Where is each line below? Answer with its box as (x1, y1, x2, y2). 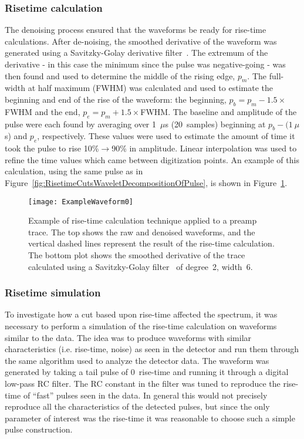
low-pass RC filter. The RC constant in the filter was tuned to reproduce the (5, 377, 281, 389)
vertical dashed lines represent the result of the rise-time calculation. (28, 237, 275, 249)
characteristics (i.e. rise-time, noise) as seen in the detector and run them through (5, 343, 299, 355)
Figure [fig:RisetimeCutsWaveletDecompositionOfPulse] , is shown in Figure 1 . (5, 176, 288, 188)
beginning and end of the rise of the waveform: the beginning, (5, 93, 227, 105)
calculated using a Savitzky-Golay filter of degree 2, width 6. (28, 260, 253, 272)
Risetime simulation (5, 285, 101, 300)
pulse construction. (5, 423, 73, 435)
